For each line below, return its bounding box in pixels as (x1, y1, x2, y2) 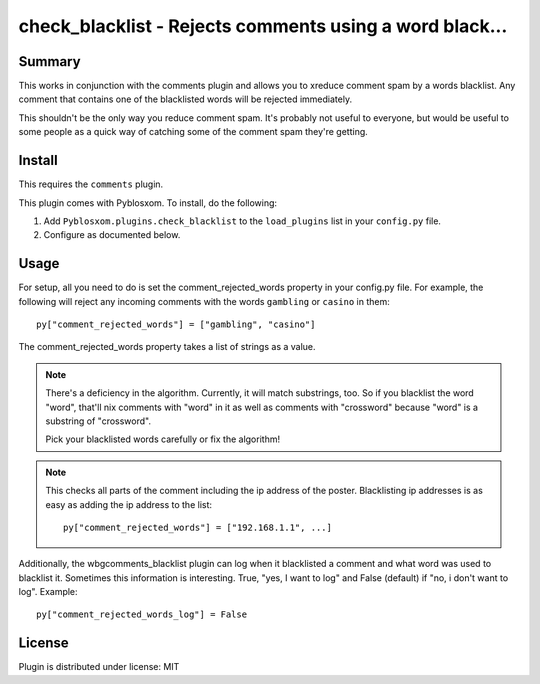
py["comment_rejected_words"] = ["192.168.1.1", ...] (63, 521, 332, 533)
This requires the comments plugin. (18, 178, 164, 190)
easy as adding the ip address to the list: (45, 498, 213, 510)
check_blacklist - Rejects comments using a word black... (18, 15, 508, 37)
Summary (18, 53, 81, 70)
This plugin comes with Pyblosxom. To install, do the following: (18, 196, 278, 209)
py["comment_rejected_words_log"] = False (36, 609, 248, 620)
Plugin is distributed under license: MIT (18, 661, 180, 673)
